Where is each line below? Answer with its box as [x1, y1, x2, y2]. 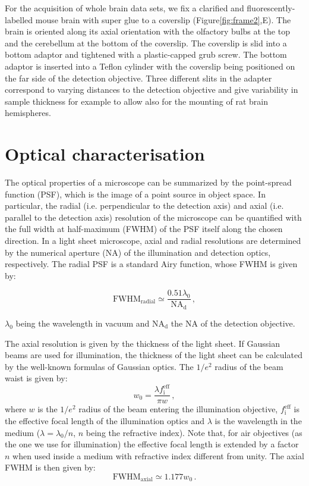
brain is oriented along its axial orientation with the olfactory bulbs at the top [5, 25, 290, 37]
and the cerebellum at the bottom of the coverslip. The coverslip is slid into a [5, 36, 287, 49]
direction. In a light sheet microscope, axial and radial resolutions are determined [5, 234, 301, 247]
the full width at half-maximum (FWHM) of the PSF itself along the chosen [5, 222, 283, 235]
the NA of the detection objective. [171, 316, 295, 329]
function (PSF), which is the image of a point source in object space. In [5, 187, 266, 200]
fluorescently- [247, 2, 295, 14]
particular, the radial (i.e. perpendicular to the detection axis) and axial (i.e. [5, 199, 284, 212]
